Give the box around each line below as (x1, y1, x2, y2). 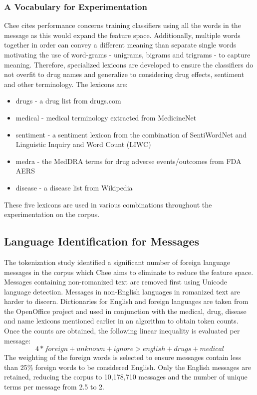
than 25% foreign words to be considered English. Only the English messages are (4, 361, 251, 372)
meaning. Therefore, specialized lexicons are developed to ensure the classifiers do (4, 59, 254, 69)
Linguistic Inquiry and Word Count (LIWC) (15, 139, 151, 149)
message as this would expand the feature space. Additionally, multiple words (4, 29, 241, 40)
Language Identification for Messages (4, 233, 200, 249)
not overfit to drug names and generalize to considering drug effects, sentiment (4, 69, 245, 79)
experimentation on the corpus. (4, 209, 100, 219)
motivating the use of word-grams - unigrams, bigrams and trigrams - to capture (4, 49, 251, 59)
